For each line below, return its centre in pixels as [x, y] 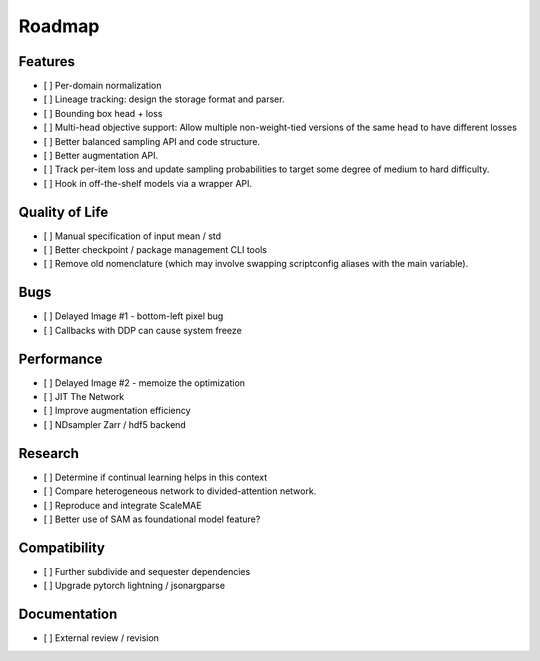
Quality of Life [63, 211]
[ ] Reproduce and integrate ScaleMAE [122, 505]
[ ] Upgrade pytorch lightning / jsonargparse [134, 586]
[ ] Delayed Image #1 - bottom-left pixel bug [133, 316]
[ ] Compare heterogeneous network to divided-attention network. [180, 491]
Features [46, 61]
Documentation [68, 614]
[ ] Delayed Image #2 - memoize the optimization [144, 382]
